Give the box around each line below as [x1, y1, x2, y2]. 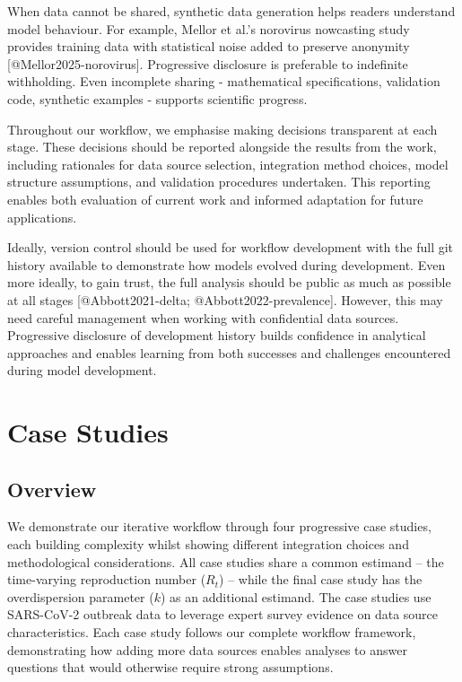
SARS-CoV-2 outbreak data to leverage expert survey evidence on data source [7, 605, 439, 624]
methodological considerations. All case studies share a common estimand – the [7, 552, 444, 571]
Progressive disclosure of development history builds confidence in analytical [7, 326, 426, 345]
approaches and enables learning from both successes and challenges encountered [7, 343, 451, 362]
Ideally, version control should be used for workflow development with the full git [7, 238, 454, 257]
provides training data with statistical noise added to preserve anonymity [7, 37, 410, 56]
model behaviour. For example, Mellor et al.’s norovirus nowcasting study [7, 19, 410, 38]
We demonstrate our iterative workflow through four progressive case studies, [7, 517, 431, 536]
